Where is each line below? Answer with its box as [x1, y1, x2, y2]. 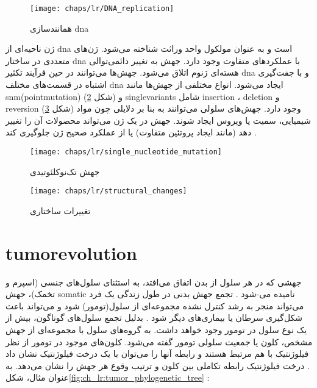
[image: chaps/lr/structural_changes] [30, 187, 187, 196]
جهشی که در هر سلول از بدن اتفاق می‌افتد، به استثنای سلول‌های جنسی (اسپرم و [5, 275, 302, 288]
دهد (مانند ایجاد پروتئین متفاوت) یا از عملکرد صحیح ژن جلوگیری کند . [5, 126, 257, 138]
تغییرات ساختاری [30, 204, 91, 217]
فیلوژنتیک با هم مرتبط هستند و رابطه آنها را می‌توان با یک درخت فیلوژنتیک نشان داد [5, 347, 309, 360]
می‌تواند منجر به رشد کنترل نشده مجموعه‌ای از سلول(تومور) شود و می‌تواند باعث [5, 299, 304, 312]
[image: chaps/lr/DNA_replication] [30, 4, 174, 13]
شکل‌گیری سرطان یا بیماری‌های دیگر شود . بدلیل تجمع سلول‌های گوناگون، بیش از [5, 311, 302, 324]
